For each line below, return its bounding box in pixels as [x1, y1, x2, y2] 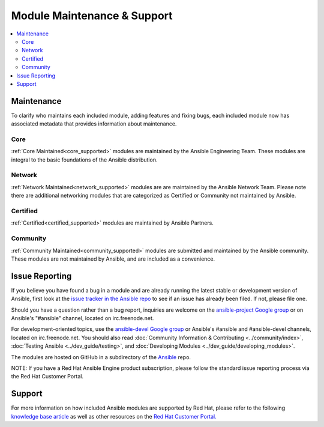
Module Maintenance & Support [11, 9, 173, 22]
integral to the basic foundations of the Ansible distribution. [11, 156, 158, 163]
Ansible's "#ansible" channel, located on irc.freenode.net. [11, 315, 154, 321]
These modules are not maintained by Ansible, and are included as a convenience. [11, 255, 215, 262]
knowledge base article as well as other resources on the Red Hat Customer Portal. [11, 413, 217, 420]
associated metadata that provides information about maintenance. [11, 120, 177, 127]
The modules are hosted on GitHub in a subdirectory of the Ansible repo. [11, 353, 191, 360]
